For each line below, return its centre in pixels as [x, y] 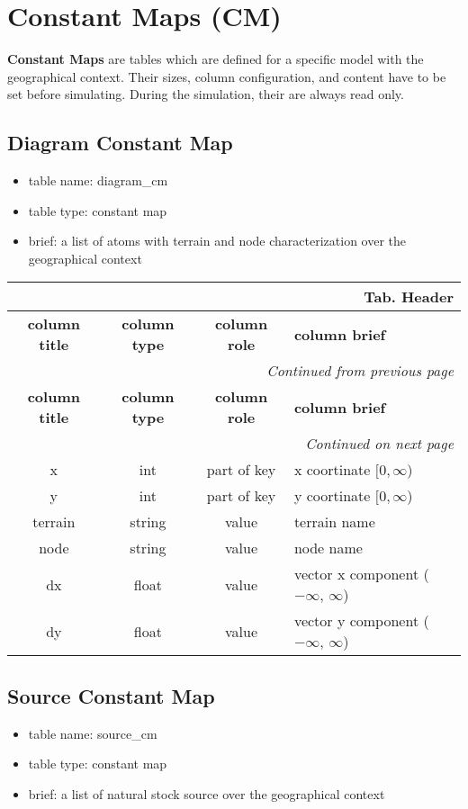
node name [328, 548]
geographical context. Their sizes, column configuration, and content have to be [227, 76]
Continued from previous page [360, 371]
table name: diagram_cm [98, 180]
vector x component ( [361, 574]
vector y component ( [361, 621]
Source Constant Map [111, 695]
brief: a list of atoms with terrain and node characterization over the [217, 241]
